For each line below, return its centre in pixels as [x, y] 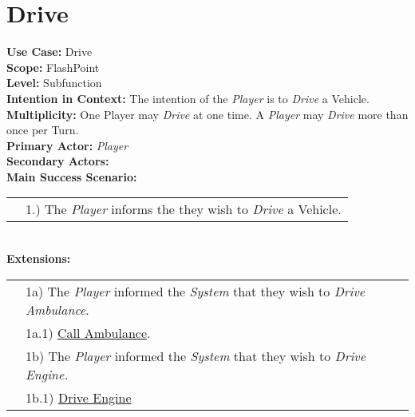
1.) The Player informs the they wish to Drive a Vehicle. [184, 209]
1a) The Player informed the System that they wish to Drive [196, 291]
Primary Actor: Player [67, 145]
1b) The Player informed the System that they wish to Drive [196, 355]
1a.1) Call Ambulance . [88, 332]
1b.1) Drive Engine [79, 397]
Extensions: [39, 258]
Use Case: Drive [49, 52]
